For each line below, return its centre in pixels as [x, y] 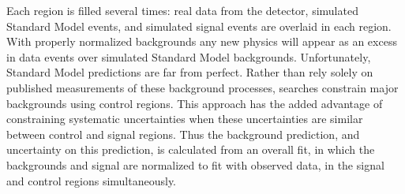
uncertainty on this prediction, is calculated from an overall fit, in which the [191, 149]
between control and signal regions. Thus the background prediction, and [183, 134]
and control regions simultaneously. [91, 180]
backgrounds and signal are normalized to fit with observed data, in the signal [195, 164]
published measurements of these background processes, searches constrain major [202, 87]
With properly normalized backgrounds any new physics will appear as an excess [202, 41]
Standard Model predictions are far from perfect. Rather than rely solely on [190, 72]
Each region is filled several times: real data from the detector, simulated [182, 10]
